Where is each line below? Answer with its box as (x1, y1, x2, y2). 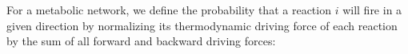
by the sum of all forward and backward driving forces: (6, 33, 276, 49)
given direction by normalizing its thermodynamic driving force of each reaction (6, 17, 398, 33)
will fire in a (342, 2, 402, 17)
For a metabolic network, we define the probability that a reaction (6, 2, 331, 17)
